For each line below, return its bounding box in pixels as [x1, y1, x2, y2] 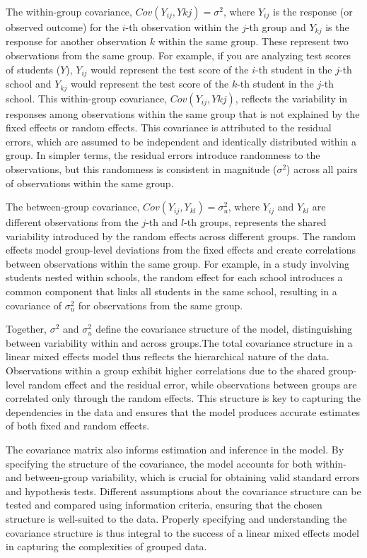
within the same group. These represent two [158, 34, 349, 49]
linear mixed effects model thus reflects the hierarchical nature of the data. [6, 349, 330, 364]
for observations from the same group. [78, 297, 243, 312]
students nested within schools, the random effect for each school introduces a [6, 270, 343, 285]
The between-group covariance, [6, 199, 140, 214]
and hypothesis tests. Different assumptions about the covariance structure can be [6, 483, 361, 498]
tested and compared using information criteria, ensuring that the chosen [6, 497, 322, 512]
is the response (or [272, 4, 353, 18]
